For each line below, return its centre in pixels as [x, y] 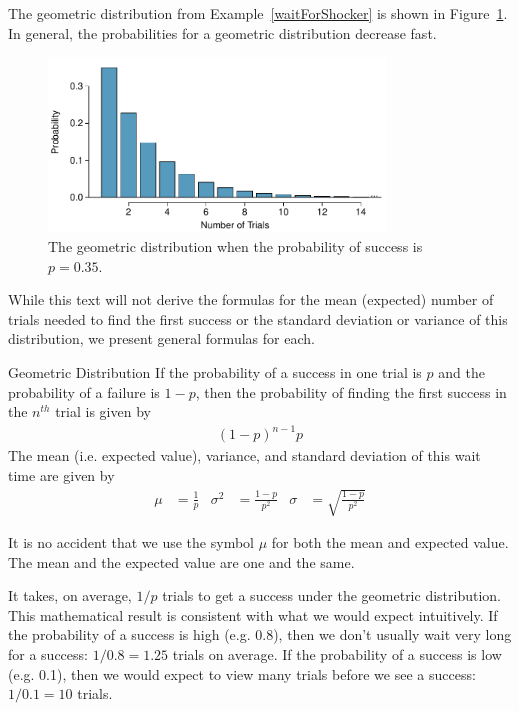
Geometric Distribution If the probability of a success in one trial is [215, 371]
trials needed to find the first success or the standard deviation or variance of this [258, 318]
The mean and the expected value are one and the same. [181, 561]
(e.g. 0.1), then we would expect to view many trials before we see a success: [242, 673]
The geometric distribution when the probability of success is [235, 246]
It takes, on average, [70, 595]
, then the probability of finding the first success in [351, 391]
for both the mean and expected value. [390, 542]
